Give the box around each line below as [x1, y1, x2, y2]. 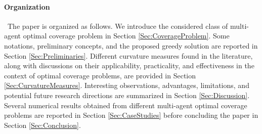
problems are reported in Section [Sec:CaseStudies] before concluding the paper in [4, 110, 258, 120]
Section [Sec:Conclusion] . [4, 119, 81, 130]
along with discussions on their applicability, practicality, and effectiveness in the [4, 60, 254, 71]
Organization [4, 1, 50, 12]
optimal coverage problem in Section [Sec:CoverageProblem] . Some [23, 30, 230, 41]
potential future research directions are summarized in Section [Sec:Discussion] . [4, 90, 250, 100]
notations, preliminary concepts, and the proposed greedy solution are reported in [4, 40, 258, 51]
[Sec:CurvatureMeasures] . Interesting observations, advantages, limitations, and [4, 80, 249, 91]
